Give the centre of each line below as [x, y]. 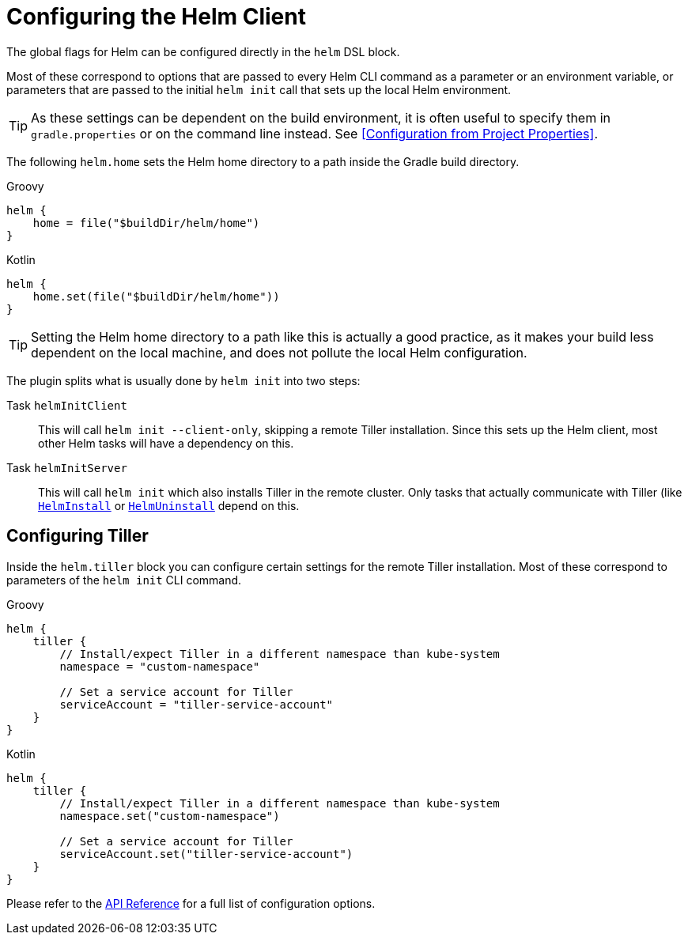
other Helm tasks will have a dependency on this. [166, 443]
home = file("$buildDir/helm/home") [146, 223]
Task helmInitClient [67, 405]
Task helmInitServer [67, 467]
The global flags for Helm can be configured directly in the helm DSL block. [203, 51]
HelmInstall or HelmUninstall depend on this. [169, 505]
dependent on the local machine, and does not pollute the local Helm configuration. [279, 352]
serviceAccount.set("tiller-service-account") [206, 854]
